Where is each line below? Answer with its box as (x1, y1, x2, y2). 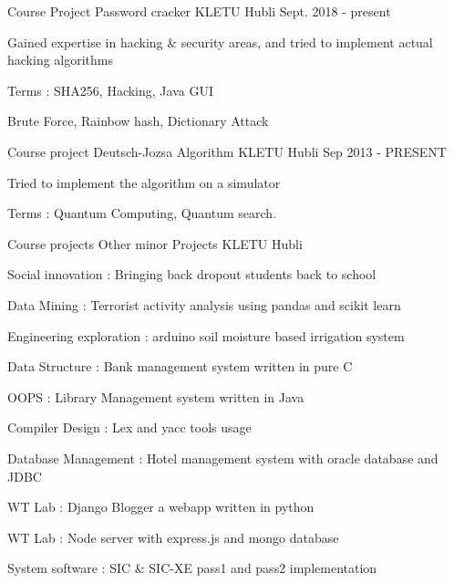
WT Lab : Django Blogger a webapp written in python (7, 497, 315, 516)
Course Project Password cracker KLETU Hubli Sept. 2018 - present (7, 2, 391, 20)
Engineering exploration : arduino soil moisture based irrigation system (7, 326, 405, 345)
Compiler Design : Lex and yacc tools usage (7, 418, 252, 437)
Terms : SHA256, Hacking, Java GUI (7, 80, 213, 99)
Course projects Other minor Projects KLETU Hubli (7, 234, 303, 253)
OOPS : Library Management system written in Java (7, 387, 304, 406)
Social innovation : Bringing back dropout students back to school (7, 265, 377, 284)
